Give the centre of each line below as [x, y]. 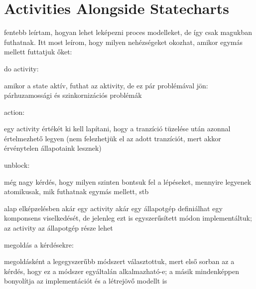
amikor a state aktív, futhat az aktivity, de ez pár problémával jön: [106, 85]
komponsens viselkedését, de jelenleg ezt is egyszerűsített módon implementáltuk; [128, 218]
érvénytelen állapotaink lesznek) [53, 148]
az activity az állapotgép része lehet [59, 228]
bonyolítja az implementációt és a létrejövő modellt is [86, 281]
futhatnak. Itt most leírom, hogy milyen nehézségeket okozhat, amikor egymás [123, 42]
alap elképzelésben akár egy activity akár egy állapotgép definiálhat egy [113, 208]
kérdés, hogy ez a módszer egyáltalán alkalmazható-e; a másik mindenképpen [122, 271]
